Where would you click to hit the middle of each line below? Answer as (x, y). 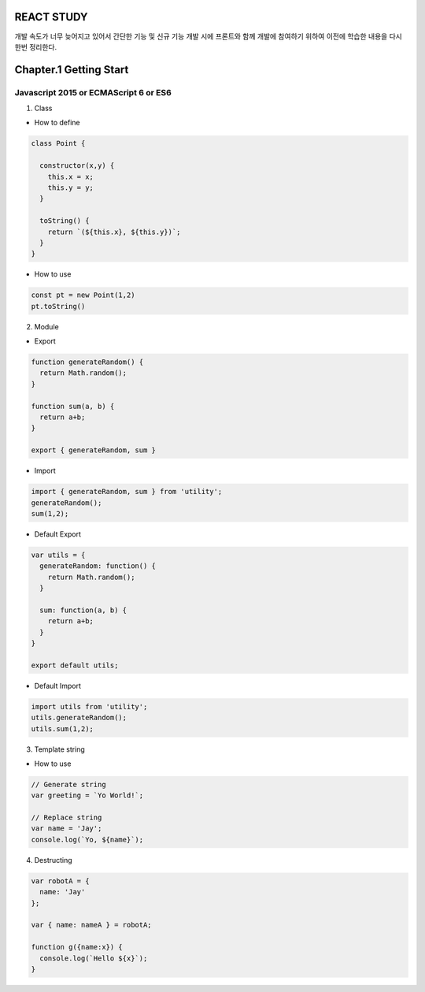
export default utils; (75, 665)
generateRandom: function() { (98, 566)
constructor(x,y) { (77, 166)
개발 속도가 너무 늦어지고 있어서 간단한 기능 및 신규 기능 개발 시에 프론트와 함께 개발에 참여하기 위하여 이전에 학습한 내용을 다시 (209, 36)
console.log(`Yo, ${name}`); (87, 840)
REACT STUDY (51, 17)
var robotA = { (60, 881)
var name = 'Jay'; (67, 829)
